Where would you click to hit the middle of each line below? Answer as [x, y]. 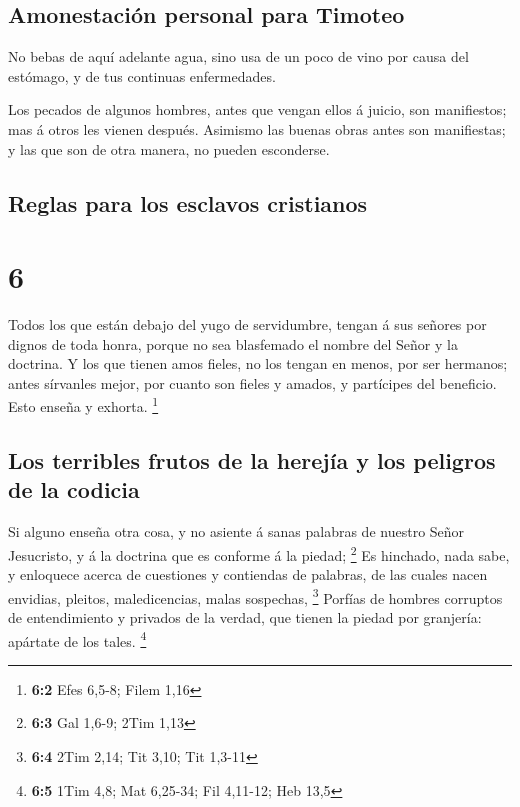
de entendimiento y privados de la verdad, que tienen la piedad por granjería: [245, 616]
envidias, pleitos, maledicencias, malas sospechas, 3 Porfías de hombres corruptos [255, 596]
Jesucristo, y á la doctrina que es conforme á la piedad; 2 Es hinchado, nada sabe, [259, 553]
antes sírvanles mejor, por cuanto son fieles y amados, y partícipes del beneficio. [252, 382]
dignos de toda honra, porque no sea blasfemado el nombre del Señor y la [233, 343]
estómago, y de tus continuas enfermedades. [142, 75]
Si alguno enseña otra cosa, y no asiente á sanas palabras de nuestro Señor [236, 531]
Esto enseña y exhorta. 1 [83, 405]
